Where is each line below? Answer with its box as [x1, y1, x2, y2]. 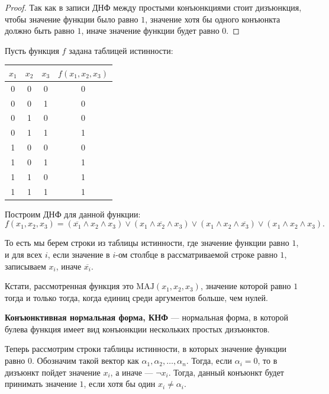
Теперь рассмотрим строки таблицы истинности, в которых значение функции [5, 342, 286, 355]
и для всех [5, 248, 43, 260]
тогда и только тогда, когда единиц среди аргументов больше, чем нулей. [5, 291, 268, 303]
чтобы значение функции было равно [5, 12, 138, 25]
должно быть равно [5, 24, 75, 37]
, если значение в [47, 248, 110, 260]
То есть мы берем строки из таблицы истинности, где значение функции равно [5, 236, 289, 249]
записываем [5, 260, 46, 272]
